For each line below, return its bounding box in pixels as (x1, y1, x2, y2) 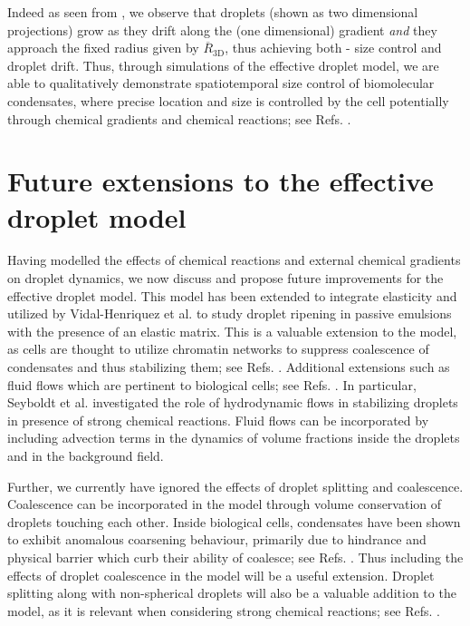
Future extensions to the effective (7, 162, 434, 200)
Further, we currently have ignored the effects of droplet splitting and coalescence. (7, 476, 464, 495)
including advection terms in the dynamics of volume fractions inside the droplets (7, 428, 460, 447)
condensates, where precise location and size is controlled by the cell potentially (7, 91, 449, 110)
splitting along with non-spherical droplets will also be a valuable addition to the (7, 583, 456, 602)
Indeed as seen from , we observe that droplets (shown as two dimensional (7, 3, 418, 21)
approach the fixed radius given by (7, 38, 199, 57)
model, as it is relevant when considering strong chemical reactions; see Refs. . (7, 601, 441, 620)
